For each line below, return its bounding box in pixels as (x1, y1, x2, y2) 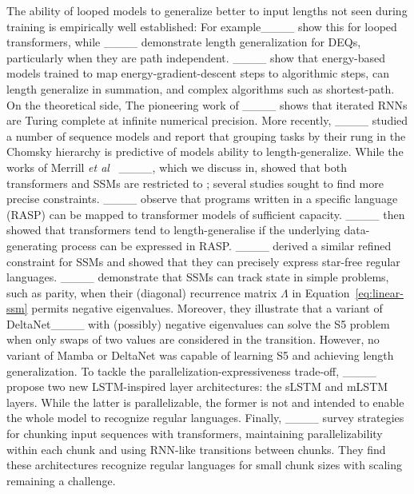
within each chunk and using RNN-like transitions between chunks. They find (6, 440, 386, 457)
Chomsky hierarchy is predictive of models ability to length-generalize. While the (6, 143, 404, 160)
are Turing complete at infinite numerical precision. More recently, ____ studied (6, 112, 408, 129)
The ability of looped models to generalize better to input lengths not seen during (6, 2, 408, 18)
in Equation (292, 284, 350, 301)
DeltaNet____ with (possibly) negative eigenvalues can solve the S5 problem (6, 315, 390, 332)
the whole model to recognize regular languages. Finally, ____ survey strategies (6, 409, 404, 426)
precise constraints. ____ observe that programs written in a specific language (6, 190, 398, 207)
